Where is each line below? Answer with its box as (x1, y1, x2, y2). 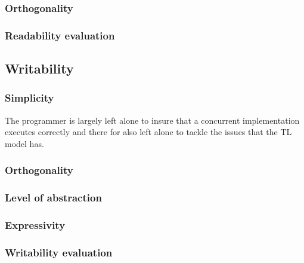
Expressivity (5, 218, 66, 233)
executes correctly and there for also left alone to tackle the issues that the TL (5, 126, 292, 138)
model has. (5, 137, 44, 149)
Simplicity (5, 90, 54, 105)
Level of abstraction (5, 190, 102, 205)
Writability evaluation (5, 244, 113, 259)
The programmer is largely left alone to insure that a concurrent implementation (5, 114, 300, 126)
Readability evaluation (5, 27, 115, 42)
